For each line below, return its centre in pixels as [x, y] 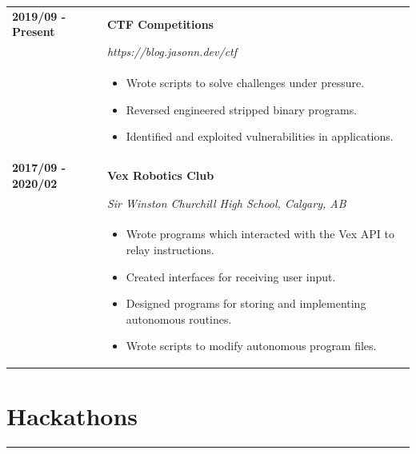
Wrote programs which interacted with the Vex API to [260, 234]
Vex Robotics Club [160, 175]
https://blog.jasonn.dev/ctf [172, 52]
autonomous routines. [179, 319]
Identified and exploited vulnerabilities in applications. [260, 136]
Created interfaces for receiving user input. [231, 276]
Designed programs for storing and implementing [246, 303]
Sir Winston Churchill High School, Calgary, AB [226, 203]
